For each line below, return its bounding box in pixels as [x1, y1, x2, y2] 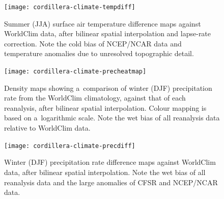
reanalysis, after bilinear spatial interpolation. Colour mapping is [4, 102, 207, 113]
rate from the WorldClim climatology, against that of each [4, 92, 186, 103]
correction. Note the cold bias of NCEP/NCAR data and [4, 38, 182, 48]
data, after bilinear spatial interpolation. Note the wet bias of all [4, 166, 206, 177]
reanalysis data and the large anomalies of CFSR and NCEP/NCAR [4, 177, 218, 187]
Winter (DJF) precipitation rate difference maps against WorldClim [4, 157, 216, 167]
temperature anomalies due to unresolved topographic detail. [4, 48, 194, 59]
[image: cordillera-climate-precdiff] [4, 142, 135, 150]
